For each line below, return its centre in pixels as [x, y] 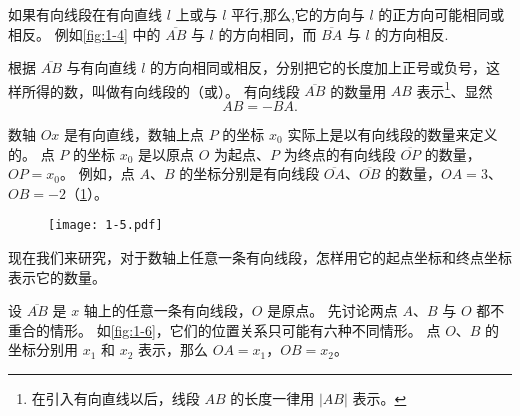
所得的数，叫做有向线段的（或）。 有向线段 [160, 90]
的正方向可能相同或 [441, 14]
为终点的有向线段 [339, 153]
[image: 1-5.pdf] [105, 225]
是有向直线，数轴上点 [134, 134]
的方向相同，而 [267, 33]
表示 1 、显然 [454, 89]
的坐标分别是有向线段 [249, 173]
